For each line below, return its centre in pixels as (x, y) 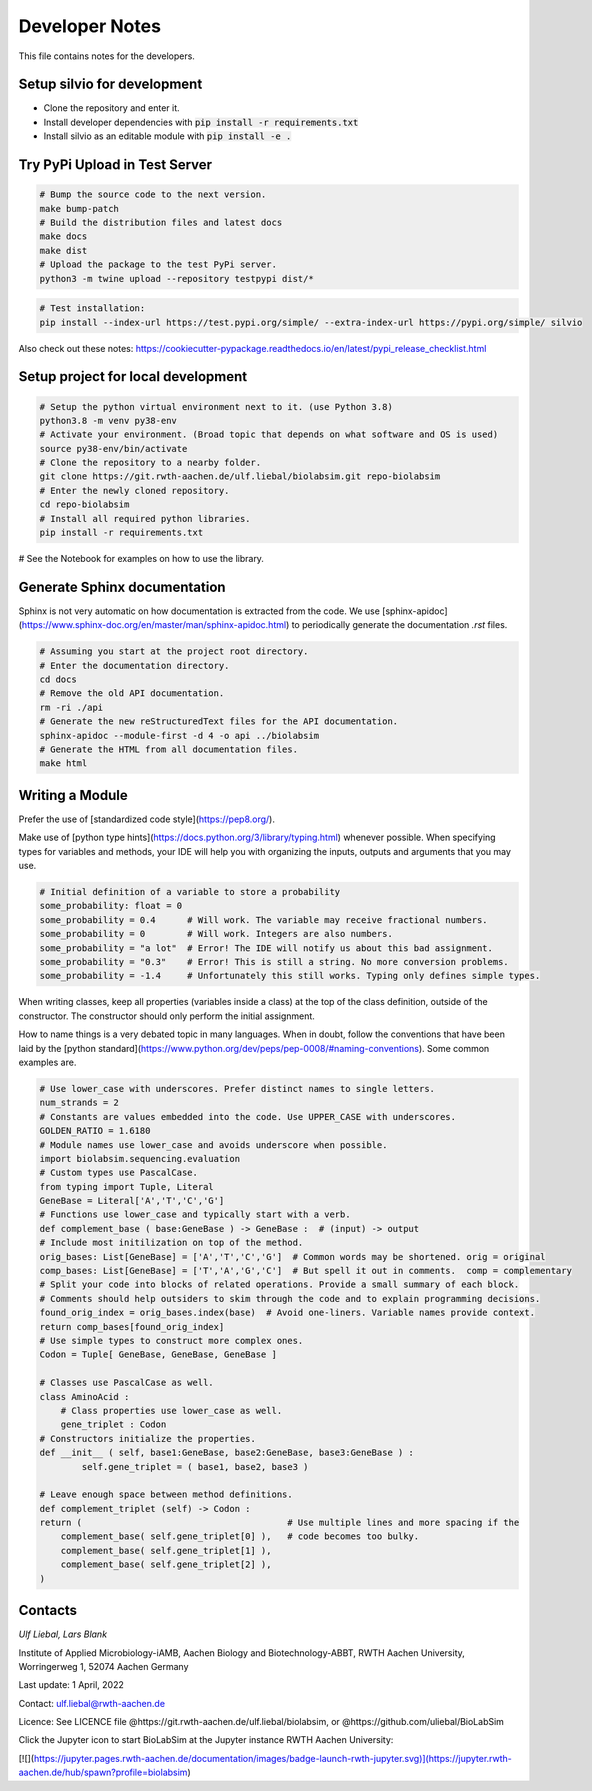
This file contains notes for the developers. (106, 56)
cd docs (58, 679)
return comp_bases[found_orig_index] (132, 1326)
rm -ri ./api (71, 707)
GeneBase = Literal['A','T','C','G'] (132, 1201)
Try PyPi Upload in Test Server (115, 165)
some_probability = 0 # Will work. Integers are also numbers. (216, 934)
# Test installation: (92, 308)
